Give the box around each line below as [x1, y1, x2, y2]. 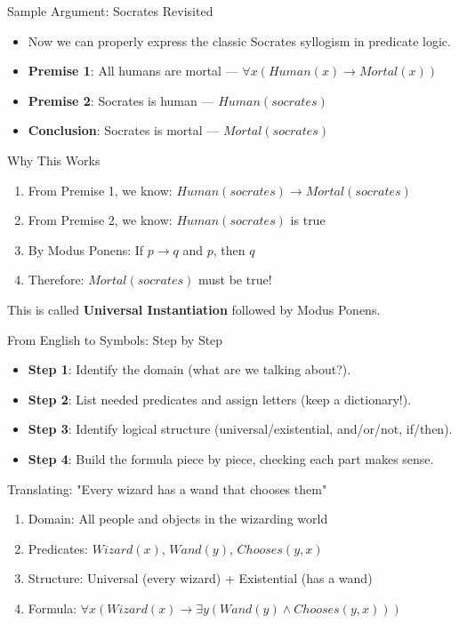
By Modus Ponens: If [28, 240, 144, 259]
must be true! [198, 270, 272, 289]
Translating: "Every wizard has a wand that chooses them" [7, 479, 327, 498]
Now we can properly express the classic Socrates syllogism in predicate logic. [28, 31, 451, 50]
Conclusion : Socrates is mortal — [28, 121, 220, 140]
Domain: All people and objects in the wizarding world [28, 509, 328, 528]
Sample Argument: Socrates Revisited [7, 2, 213, 20]
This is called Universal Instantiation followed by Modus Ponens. [7, 300, 381, 318]
